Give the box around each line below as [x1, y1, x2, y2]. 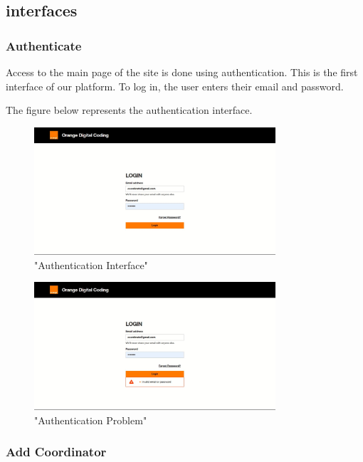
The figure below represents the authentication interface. [6, 103, 253, 117]
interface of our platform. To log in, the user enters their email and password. [6, 78, 344, 93]
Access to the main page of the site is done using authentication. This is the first [6, 65, 358, 79]
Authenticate [6, 36, 82, 54]
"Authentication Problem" [34, 412, 147, 427]
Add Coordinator [6, 443, 107, 461]
